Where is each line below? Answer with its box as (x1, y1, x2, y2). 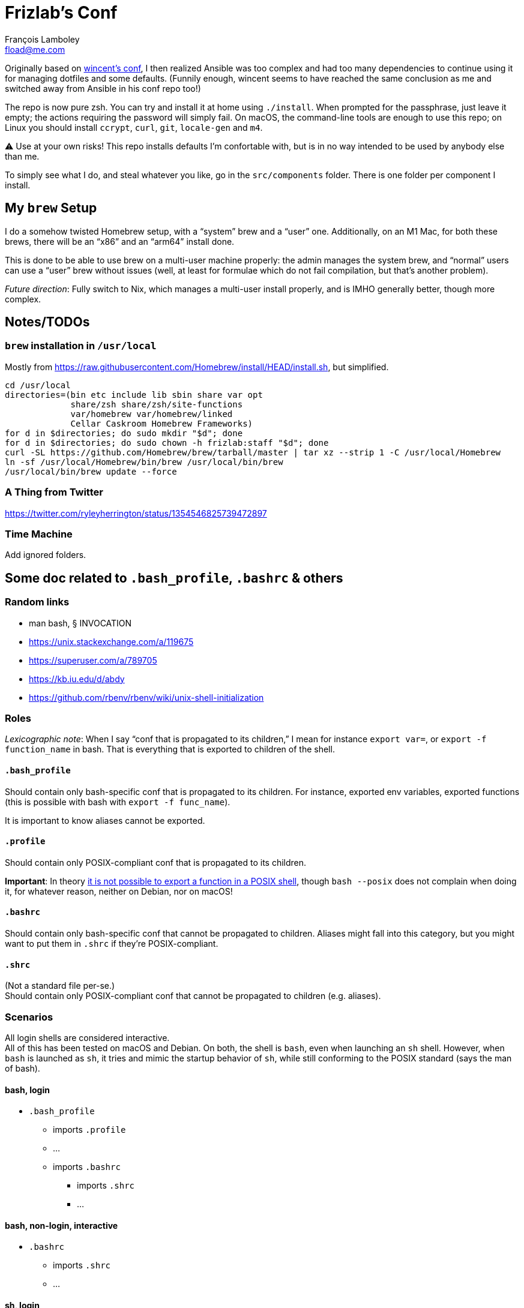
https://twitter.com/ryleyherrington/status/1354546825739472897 (5, 508, 267, 518)
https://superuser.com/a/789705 (29, 655, 157, 665)
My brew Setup (5, 200, 97, 216)
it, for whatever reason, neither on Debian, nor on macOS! (5, 886, 233, 896)
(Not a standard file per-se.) (5, 980, 115, 991)
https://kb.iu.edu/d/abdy (29, 673, 125, 684)
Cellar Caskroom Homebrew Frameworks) (70, 418, 253, 428)
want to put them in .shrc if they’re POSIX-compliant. (5, 938, 218, 949)
